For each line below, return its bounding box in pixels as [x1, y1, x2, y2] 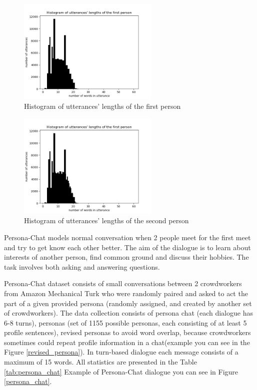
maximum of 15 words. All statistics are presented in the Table [4, 357, 197, 367]
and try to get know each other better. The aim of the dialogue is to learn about [4, 242, 251, 252]
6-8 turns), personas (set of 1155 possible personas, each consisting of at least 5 [4, 317, 247, 328]
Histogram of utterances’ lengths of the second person [24, 215, 189, 226]
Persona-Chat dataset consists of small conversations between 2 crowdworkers [4, 278, 242, 289]
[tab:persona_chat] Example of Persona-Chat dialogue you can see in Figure [4, 366, 238, 377]
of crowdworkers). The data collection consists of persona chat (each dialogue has [4, 308, 253, 318]
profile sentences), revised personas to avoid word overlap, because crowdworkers [4, 327, 251, 338]
